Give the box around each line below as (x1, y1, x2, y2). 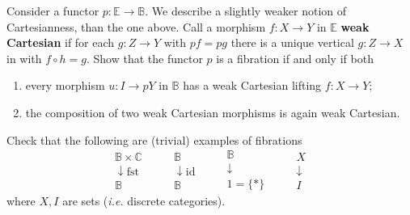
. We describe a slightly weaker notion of (145, 2, 347, 19)
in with (6, 49, 42, 66)
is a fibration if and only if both (216, 49, 374, 66)
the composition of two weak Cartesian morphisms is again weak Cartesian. (25, 103, 400, 120)
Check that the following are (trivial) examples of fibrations (6, 131, 302, 148)
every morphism (25, 77, 105, 94)
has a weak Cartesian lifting (183, 77, 322, 94)
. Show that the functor (86, 49, 203, 66)
